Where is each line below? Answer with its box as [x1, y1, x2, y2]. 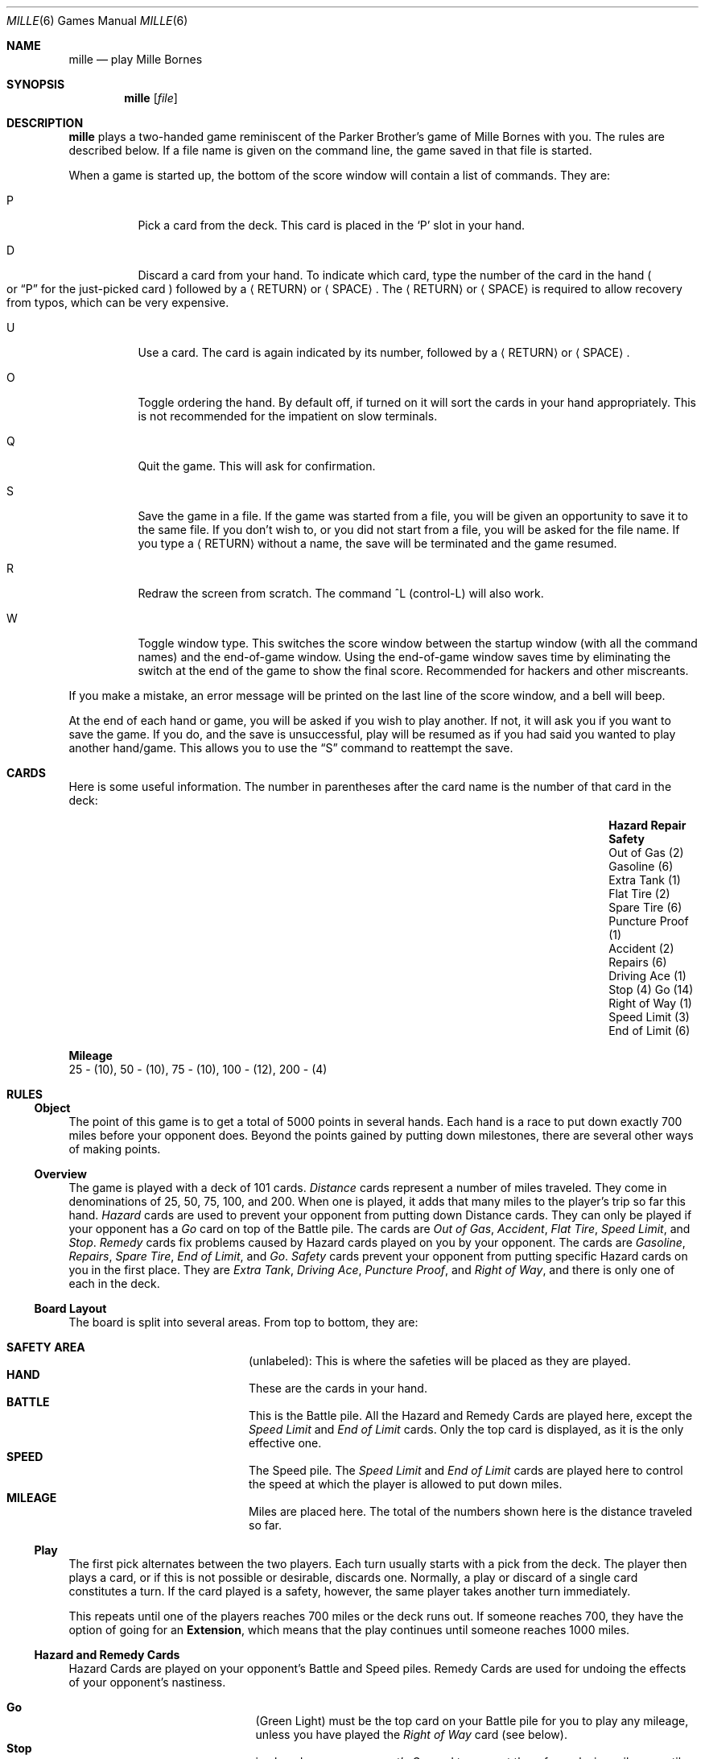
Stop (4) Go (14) [608, 983, 694, 996]
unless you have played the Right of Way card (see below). [255, 1728, 567, 1741]
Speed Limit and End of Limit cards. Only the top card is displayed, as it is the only [249, 1422, 684, 1436]
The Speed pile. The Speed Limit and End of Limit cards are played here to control [249, 1463, 683, 1477]
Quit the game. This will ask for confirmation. [138, 459, 376, 473]
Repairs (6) [608, 955, 667, 969]
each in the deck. [68, 1277, 160, 1290]
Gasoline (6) [608, 859, 674, 873]
